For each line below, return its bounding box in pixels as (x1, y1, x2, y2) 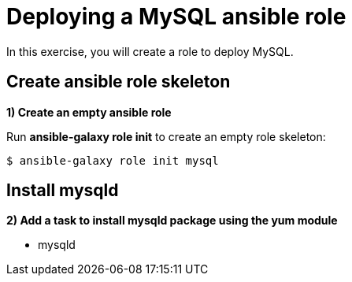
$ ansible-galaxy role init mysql (6, 154, 219, 167)
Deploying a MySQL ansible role (6, 3, 346, 30)
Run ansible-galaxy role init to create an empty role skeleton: (6, 129, 326, 143)
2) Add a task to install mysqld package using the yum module (6, 213, 338, 228)
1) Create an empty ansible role (6, 105, 172, 119)
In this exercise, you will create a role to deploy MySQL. (6, 44, 294, 58)
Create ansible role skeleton (6, 72, 231, 92)
